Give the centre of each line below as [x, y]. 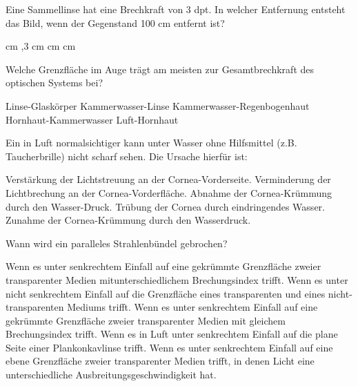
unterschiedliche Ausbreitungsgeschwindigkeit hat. [111, 375]
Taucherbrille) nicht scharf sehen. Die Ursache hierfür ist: [127, 156]
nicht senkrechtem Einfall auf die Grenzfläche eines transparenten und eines [166, 293]
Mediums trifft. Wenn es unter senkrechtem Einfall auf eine [192, 307]
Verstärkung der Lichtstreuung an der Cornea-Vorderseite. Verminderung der [168, 179]
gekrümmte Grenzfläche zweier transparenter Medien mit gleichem [146, 320]
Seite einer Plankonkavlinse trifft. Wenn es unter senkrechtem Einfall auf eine [169, 347]
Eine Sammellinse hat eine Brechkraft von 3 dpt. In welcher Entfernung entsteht [176, 9]
